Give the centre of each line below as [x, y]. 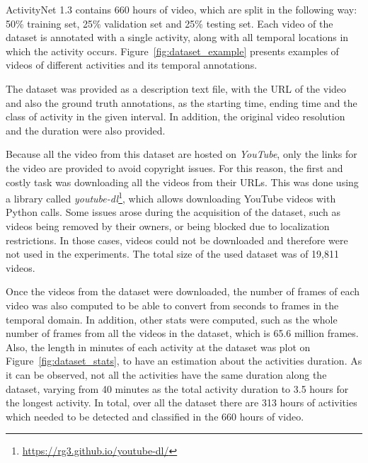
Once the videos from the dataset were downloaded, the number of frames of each [183, 291]
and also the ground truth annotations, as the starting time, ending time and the [182, 102]
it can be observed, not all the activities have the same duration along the [166, 374]
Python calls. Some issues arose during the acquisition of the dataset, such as [173, 212]
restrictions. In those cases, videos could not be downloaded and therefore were [177, 240]
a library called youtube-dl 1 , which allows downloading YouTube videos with [171, 197]
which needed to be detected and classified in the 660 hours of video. [155, 416]
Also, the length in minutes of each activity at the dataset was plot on [158, 347]
